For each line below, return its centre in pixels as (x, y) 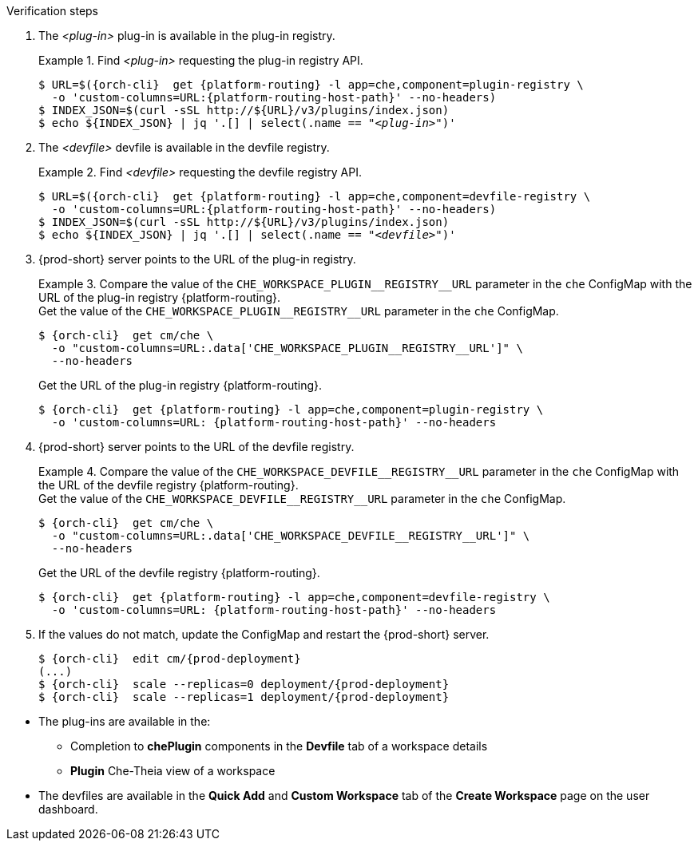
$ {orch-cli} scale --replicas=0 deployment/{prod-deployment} (244, 684)
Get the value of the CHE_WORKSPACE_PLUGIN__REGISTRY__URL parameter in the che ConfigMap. (299, 311)
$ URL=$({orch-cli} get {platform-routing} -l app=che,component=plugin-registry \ (311, 85)
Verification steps (53, 11)
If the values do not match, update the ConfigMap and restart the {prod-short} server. (264, 634)
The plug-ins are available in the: (125, 721)
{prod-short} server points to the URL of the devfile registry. (196, 447)
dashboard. (68, 809)
